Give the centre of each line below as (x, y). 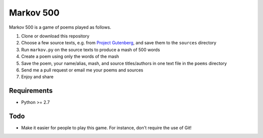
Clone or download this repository (55, 36)
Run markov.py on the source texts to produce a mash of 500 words (91, 50)
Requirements (31, 91)
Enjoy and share (37, 77)
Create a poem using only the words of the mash (70, 56)
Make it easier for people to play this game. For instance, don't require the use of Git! (106, 128)
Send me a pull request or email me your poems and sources (82, 70)
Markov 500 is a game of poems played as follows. (60, 27)
